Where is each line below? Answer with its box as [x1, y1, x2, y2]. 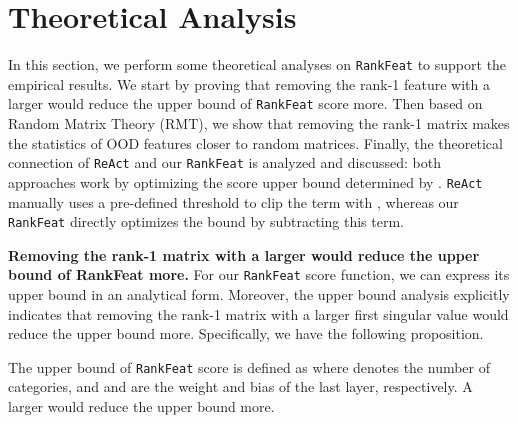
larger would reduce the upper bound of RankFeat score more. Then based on [8, 93, 483, 114]
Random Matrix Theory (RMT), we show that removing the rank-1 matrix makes [8, 113, 510, 134]
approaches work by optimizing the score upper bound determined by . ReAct [8, 171, 483, 192]
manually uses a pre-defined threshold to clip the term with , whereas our [8, 191, 459, 212]
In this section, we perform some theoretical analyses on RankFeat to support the [8, 54, 507, 75]
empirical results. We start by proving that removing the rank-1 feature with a [8, 73, 490, 94]
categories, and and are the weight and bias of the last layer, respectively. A [8, 376, 473, 397]
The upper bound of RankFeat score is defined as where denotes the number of [8, 356, 491, 377]
